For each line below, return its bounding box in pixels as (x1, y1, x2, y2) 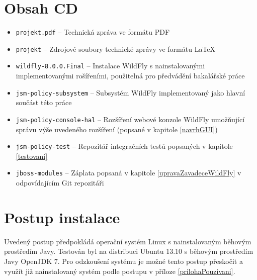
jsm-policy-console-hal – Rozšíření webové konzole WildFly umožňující (16, 114, 245, 124)
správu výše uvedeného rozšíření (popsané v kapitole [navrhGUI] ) (16, 124, 218, 134)
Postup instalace (4, 207, 120, 227)
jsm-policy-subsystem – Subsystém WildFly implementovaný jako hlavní (16, 87, 245, 98)
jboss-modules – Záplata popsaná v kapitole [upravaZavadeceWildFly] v (16, 167, 241, 178)
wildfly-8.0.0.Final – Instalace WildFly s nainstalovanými (16, 60, 205, 71)
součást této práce (16, 97, 72, 108)
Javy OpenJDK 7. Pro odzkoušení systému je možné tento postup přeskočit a (4, 256, 243, 266)
